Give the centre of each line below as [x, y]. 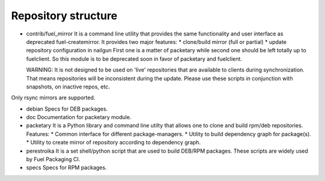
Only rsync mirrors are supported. [53, 98]
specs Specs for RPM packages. [67, 168]
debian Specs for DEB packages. [67, 109]
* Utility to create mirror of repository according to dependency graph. [113, 143]
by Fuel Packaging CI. [53, 159]
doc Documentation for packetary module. [79, 117]
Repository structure [64, 16]
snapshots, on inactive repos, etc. [68, 87]
